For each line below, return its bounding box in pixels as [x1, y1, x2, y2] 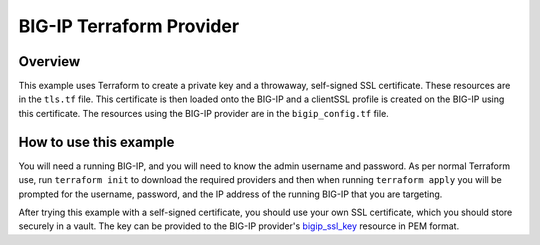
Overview [18, 53, 81, 70]
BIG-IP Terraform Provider [18, 15, 240, 37]
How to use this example [18, 133, 175, 150]
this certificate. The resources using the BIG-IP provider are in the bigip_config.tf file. [18, 107, 389, 119]
